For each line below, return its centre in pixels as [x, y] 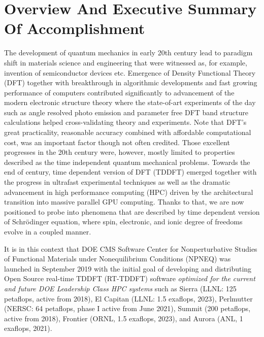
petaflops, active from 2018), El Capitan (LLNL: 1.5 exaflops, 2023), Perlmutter [128, 298]
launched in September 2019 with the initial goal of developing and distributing [128, 268]
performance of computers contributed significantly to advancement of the [119, 92]
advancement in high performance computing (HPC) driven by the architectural [129, 192]
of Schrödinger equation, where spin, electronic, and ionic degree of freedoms [123, 222]
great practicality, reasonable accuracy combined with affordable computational [128, 132]
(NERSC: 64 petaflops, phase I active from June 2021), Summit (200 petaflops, [127, 308]
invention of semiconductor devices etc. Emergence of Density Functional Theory [130, 72]
